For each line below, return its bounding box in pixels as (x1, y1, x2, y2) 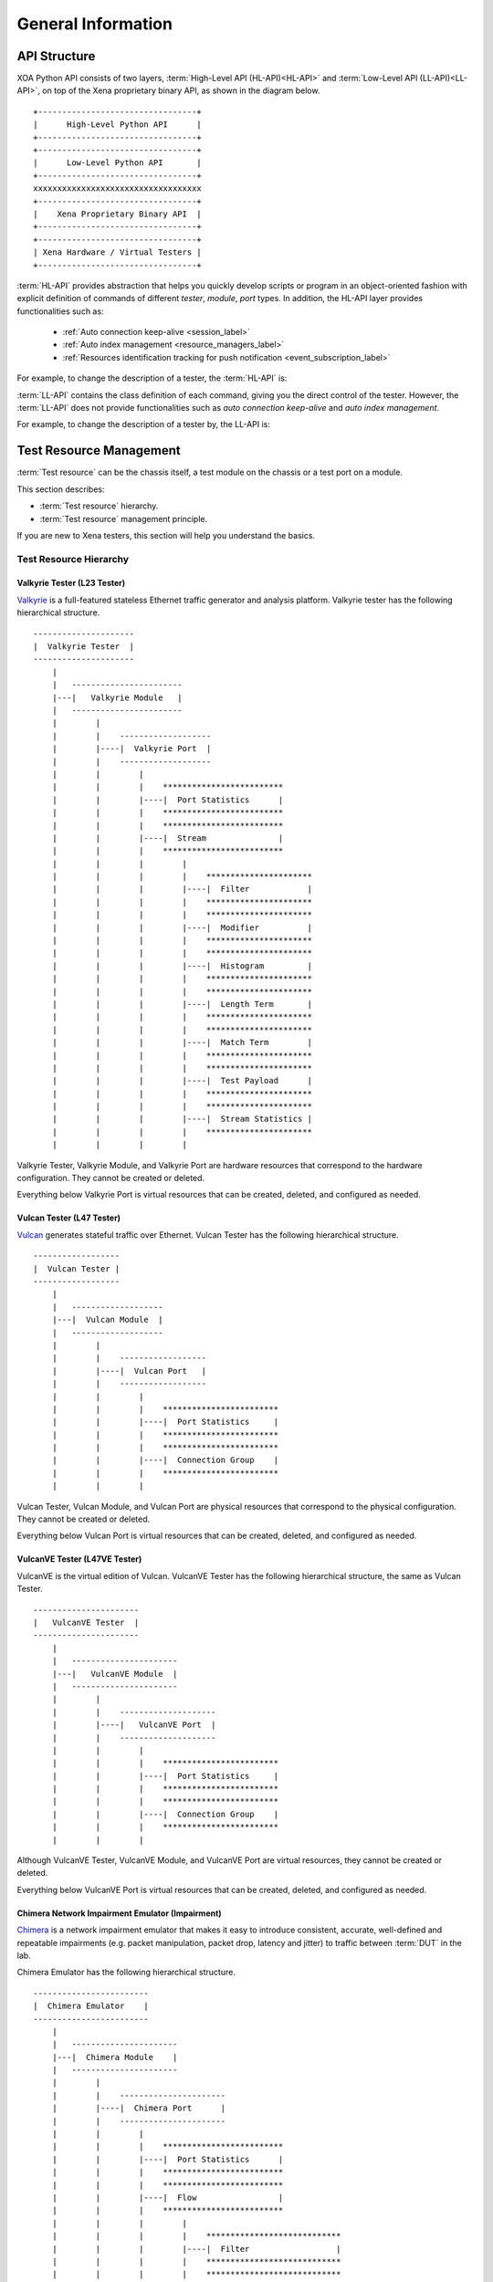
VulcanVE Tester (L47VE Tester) (16, 1554, 142, 1565)
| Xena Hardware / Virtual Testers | (33, 247, 203, 257)
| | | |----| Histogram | (51, 960, 312, 971)
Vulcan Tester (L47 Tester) (16, 1212, 121, 1223)
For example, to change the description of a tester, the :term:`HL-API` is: (16, 372, 288, 383)
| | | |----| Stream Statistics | (51, 1114, 312, 1125)
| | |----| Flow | (51, 2193, 284, 2203)
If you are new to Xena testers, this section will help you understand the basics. (16, 529, 315, 540)
